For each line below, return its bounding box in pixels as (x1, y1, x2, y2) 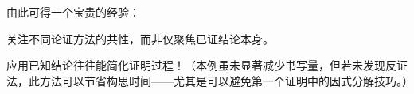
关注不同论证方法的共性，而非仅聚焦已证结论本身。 (6, 30, 274, 47)
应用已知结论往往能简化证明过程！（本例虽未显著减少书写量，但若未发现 (6, 57, 385, 73)
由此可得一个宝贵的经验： (6, 4, 140, 20)
